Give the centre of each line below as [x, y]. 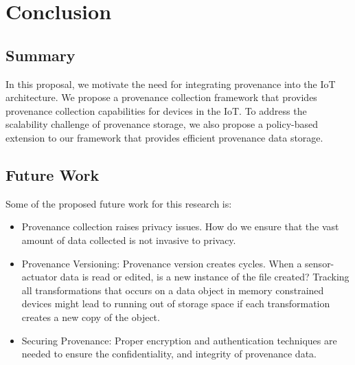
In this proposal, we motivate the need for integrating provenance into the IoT [171, 84]
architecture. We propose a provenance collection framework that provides [161, 97]
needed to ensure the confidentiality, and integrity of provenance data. [169, 354]
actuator [39, 277]
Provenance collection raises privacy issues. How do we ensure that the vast [180, 226]
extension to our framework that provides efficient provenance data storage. [164, 137]
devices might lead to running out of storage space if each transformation [176, 303]
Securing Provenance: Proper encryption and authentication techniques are [179, 340]
